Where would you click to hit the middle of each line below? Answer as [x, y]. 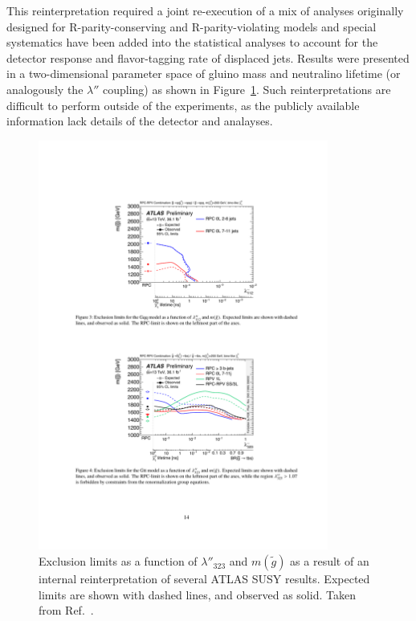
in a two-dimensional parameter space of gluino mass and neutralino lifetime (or [204, 74]
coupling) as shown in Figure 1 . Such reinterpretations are [247, 89]
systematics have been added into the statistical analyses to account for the [192, 42]
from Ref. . [66, 610]
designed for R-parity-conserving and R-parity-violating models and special [192, 26]
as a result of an [330, 561]
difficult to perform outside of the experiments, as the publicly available [183, 105]
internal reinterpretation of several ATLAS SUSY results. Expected [204, 579]
